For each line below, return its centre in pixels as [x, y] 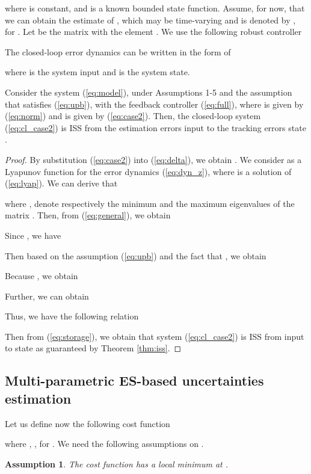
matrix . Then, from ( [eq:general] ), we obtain [88, 215]
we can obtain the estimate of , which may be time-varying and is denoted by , [150, 20]
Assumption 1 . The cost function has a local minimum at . [117, 463]
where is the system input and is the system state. [97, 72]
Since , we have [33, 235]
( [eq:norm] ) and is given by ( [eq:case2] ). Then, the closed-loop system [133, 116]
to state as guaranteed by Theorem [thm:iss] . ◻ [93, 348]
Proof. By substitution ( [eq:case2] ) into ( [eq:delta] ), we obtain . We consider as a [153, 159]
